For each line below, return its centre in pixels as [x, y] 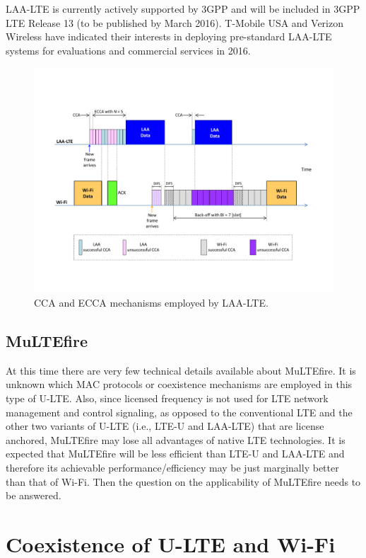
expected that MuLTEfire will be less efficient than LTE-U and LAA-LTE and [175, 454]
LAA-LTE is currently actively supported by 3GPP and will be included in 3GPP [183, 8]
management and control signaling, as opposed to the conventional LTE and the [179, 412]
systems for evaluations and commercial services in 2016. [128, 50]
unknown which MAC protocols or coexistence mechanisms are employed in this [179, 384]
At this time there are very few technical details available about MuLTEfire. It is [181, 370]
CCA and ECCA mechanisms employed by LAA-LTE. [151, 302]
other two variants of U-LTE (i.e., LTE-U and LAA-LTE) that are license [165, 426]
